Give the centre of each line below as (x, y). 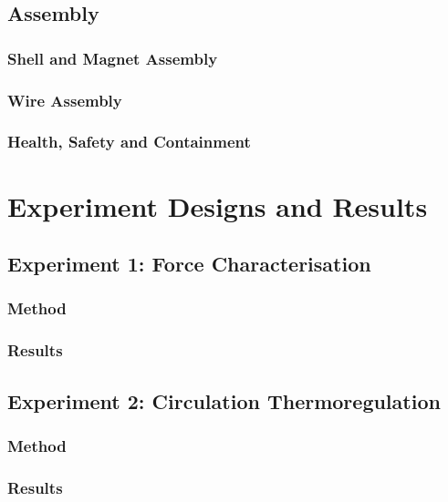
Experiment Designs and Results (218, 205)
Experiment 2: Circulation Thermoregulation (224, 400)
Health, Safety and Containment (129, 142)
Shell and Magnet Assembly (113, 58)
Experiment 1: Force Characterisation (189, 264)
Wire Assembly (65, 100)
